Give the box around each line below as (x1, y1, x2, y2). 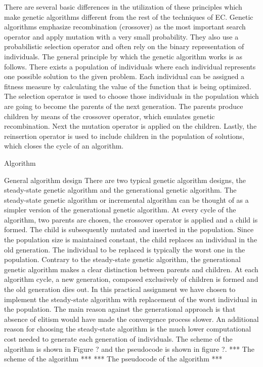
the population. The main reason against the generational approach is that (4, 304, 236, 314)
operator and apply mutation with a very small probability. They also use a (4, 31, 239, 42)
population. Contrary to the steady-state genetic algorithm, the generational (4, 254, 241, 265)
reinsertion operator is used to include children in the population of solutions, (4, 130, 245, 141)
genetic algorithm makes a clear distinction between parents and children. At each (4, 264, 258, 274)
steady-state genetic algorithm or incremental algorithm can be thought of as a (4, 194, 249, 205)
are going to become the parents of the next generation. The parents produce (4, 100, 243, 111)
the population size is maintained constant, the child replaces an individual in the (4, 234, 257, 245)
